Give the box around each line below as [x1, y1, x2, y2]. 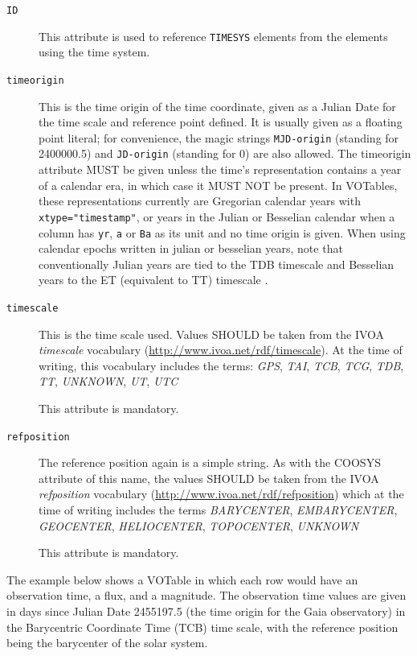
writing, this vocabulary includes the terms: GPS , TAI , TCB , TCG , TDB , [39, 357, 404, 373]
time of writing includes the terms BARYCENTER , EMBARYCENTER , [39, 501, 398, 518]
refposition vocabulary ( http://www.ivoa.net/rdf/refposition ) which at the [39, 485, 404, 502]
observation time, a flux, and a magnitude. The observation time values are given [6, 587, 407, 604]
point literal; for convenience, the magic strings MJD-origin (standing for [39, 129, 399, 146]
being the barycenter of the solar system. [6, 634, 208, 651]
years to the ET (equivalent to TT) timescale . [39, 271, 268, 288]
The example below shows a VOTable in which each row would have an [6, 571, 358, 588]
